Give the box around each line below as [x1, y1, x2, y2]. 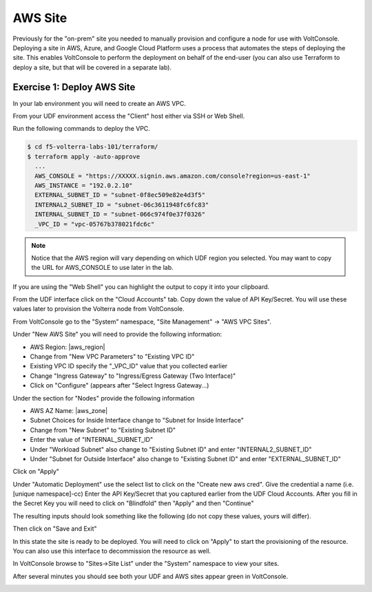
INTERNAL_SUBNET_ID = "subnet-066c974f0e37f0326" [34, 211, 206, 218]
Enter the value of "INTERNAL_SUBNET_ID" [30, 436, 154, 444]
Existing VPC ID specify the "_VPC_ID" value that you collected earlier [30, 362, 228, 370]
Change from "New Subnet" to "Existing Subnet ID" [30, 425, 176, 434]
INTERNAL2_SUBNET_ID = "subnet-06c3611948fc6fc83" [34, 200, 209, 209]
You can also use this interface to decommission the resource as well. [12, 547, 211, 556]
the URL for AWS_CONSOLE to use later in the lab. [31, 264, 174, 272]
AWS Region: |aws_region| [30, 343, 105, 351]
